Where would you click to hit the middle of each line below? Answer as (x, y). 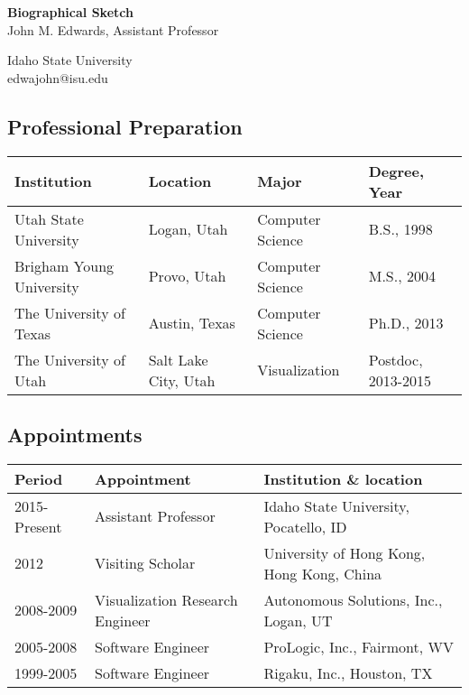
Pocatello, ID (305, 526)
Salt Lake (178, 359)
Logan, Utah (188, 229)
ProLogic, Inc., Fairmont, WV (359, 646)
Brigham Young (64, 265)
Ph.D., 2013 (406, 323)
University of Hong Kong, (345, 552)
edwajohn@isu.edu (58, 77)
